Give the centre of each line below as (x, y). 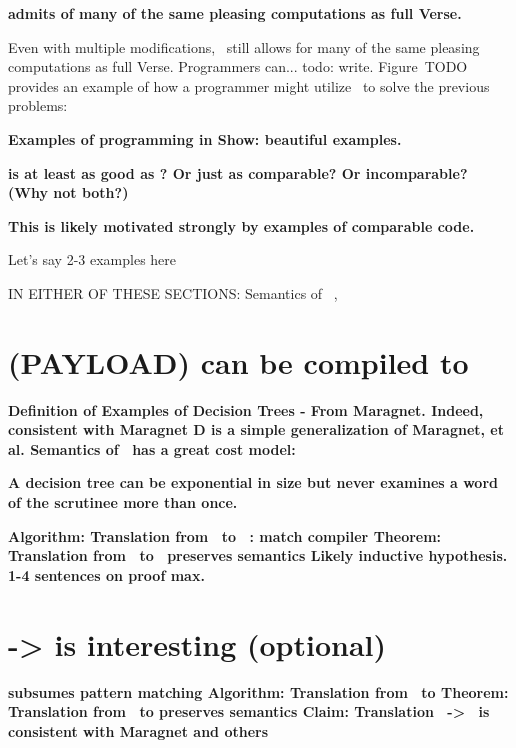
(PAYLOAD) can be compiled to (238, 361)
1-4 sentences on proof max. (106, 574)
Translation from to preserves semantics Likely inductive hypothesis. (258, 555)
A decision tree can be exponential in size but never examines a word (253, 482)
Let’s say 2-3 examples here (92, 259)
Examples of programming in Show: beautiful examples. (205, 138)
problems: (38, 105)
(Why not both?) (68, 192)
